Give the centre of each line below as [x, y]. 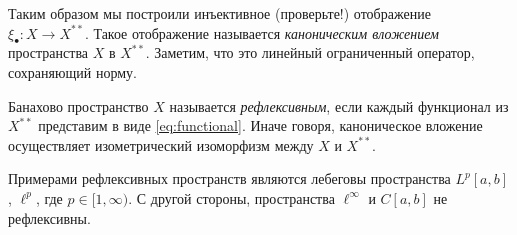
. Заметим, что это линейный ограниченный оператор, [310, 52]
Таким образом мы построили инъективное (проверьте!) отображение [219, 13]
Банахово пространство [78, 105]
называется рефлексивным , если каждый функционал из [339, 105]
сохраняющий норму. [72, 71]
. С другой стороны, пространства [231, 197]
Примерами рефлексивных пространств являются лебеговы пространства [229, 178]
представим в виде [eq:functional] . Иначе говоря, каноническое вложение [260, 125]
